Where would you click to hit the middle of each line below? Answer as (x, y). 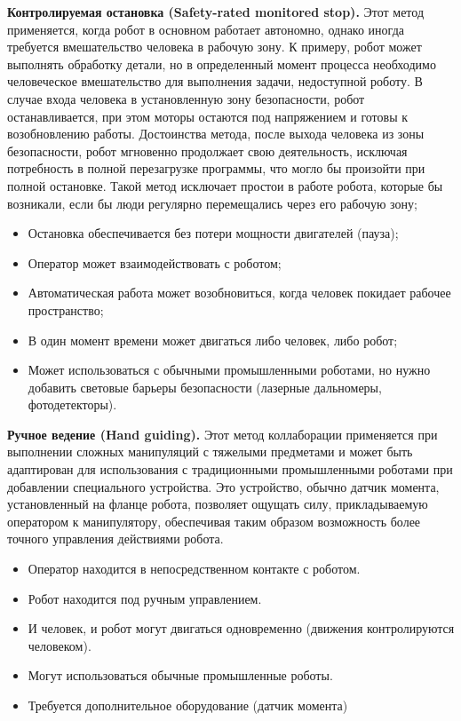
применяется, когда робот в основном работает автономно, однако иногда (206, 29)
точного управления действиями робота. (115, 539)
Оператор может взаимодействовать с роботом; (155, 262)
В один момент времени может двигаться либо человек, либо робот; (213, 340)
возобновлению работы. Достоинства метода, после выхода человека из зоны (216, 134)
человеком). (60, 645)
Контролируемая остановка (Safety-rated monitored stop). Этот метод (216, 12)
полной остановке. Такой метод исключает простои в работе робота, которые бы (225, 185)
